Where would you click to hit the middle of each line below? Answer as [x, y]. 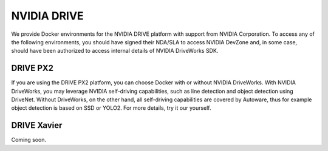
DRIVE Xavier [37, 125]
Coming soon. [29, 140]
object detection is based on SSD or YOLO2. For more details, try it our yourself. [111, 108]
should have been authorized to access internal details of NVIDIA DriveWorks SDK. [115, 51]
